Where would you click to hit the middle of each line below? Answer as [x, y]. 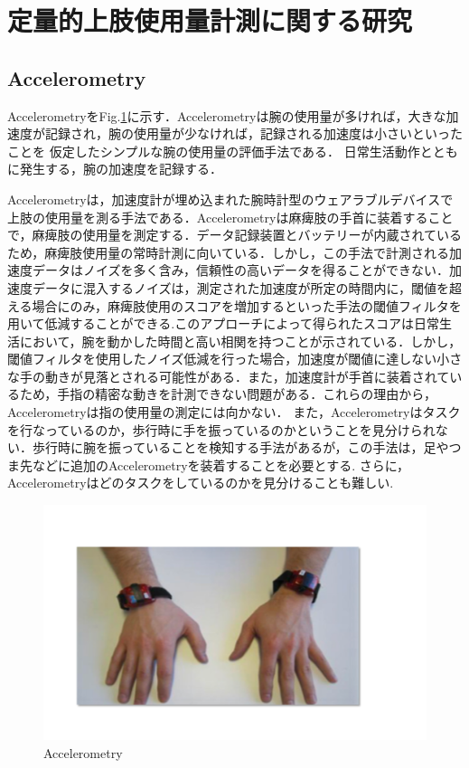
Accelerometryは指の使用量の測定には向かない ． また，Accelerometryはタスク [234, 412]
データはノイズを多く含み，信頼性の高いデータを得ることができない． [241, 270]
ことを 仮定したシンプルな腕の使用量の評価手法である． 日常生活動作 [214, 151]
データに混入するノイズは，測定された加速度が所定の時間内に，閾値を [240, 287]
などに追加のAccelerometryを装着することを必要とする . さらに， [220, 465]
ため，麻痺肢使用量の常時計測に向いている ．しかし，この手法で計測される [228, 252]
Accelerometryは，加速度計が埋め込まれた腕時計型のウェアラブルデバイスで [230, 199]
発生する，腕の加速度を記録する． [121, 169]
